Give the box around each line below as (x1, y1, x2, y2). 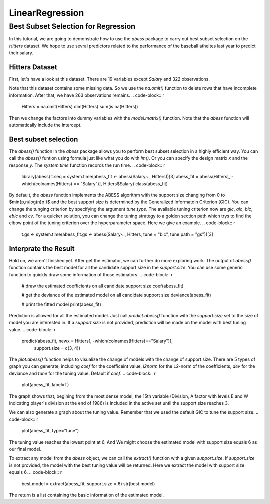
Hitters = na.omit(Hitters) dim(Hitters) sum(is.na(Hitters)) (21, 104, 138, 110)
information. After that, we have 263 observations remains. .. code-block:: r (9, 92, 165, 98)
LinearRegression (9, 7, 84, 18)
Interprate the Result (9, 244, 75, 253)
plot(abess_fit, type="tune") (21, 428, 79, 434)
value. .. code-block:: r (9, 326, 56, 332)
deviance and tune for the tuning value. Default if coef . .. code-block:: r (9, 370, 156, 376)
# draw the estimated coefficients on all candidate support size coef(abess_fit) (21, 283, 184, 289)
